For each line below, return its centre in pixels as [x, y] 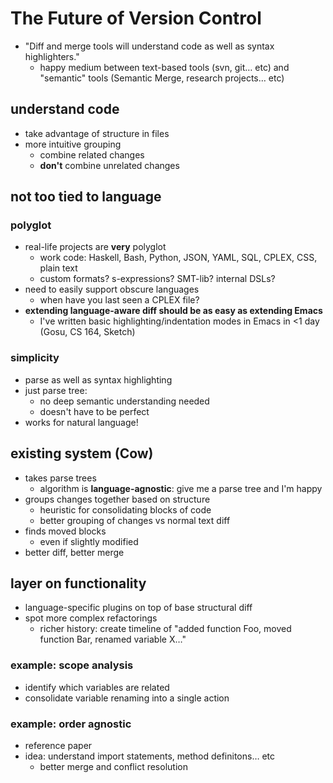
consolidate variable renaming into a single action [127, 698]
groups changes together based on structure [117, 499]
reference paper [58, 745]
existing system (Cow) [82, 453]
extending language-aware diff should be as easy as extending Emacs [173, 311]
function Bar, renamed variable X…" [113, 639]
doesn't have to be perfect [94, 411]
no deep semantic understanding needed [124, 401]
